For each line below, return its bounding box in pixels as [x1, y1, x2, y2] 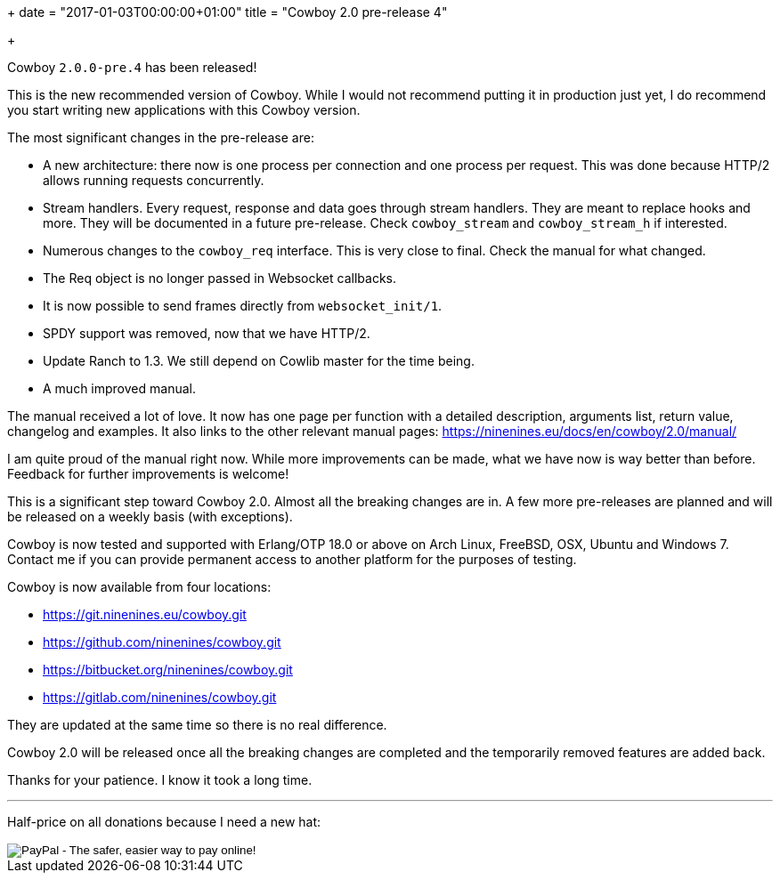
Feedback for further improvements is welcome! [7, 466, 289, 481]
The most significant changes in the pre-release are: [7, 130, 314, 145]
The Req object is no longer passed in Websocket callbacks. [43, 270, 396, 286]
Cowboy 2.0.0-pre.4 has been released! [7, 60, 257, 75]
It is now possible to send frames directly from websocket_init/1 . [43, 298, 443, 313]
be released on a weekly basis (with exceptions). [7, 509, 293, 524]
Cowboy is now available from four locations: [7, 579, 272, 594]
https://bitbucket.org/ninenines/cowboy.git [43, 662, 293, 677]
